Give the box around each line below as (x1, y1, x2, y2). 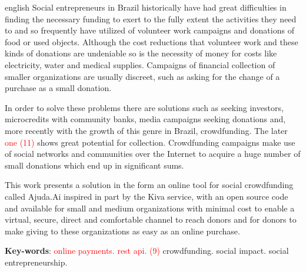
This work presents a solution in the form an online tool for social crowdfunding (5, 179, 294, 191)
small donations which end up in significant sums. (5, 159, 184, 171)
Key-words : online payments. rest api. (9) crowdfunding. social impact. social (5, 244, 289, 257)
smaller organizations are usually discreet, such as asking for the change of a (5, 70, 280, 82)
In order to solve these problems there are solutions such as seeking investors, (5, 101, 284, 113)
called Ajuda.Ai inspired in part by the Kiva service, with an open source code (5, 190, 288, 202)
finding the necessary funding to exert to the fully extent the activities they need (5, 12, 297, 25)
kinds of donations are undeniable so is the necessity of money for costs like (5, 47, 277, 59)
